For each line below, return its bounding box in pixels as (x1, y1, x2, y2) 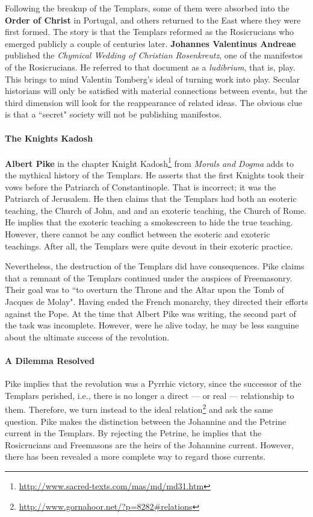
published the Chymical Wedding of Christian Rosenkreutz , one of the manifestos (5, 49, 303, 61)
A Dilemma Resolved (5, 354, 95, 366)
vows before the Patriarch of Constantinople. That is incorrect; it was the (5, 180, 276, 193)
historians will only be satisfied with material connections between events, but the (5, 84, 308, 97)
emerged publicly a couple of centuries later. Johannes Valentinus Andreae (5, 37, 296, 49)
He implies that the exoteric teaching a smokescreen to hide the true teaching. (5, 216, 293, 228)
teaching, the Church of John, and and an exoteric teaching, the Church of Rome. (5, 204, 307, 216)
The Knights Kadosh (5, 131, 93, 144)
